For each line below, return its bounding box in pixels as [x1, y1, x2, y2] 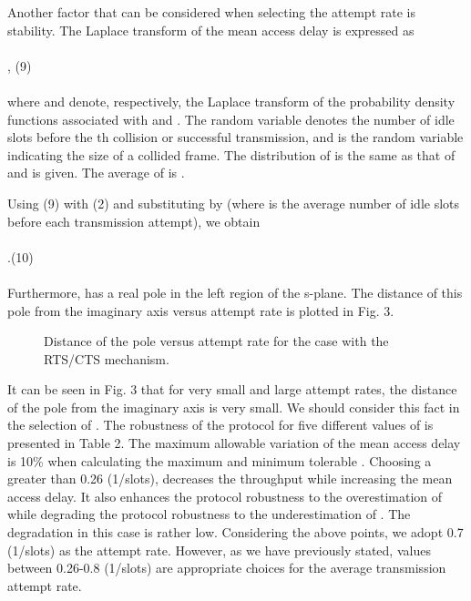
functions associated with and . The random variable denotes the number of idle [7, 109, 455, 128]
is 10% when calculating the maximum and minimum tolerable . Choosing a [7, 451, 432, 470]
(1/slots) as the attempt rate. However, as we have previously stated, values [7, 540, 431, 559]
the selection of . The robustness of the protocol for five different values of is [7, 415, 434, 434]
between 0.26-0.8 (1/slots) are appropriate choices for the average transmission [7, 558, 446, 577]
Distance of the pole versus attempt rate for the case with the [44, 331, 389, 351]
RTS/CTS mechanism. [44, 349, 169, 368]
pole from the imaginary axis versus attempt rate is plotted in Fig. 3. [7, 300, 394, 320]
